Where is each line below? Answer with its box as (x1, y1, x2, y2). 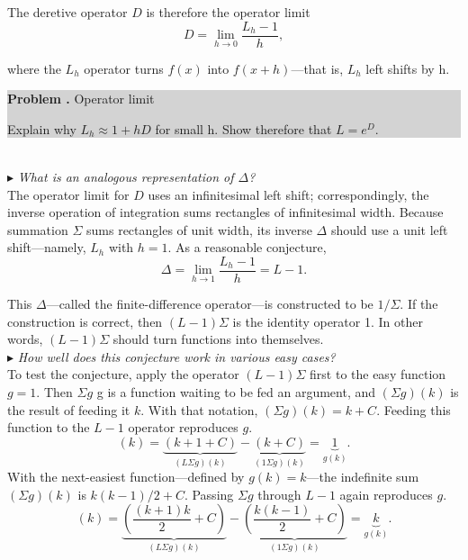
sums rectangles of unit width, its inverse (86, 220, 312, 239)
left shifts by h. (365, 59, 450, 77)
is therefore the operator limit (146, 3, 310, 21)
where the (7, 59, 61, 77)
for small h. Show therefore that (155, 119, 332, 138)
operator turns (84, 59, 164, 77)
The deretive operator (7, 3, 128, 21)
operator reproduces (128, 418, 238, 437)
